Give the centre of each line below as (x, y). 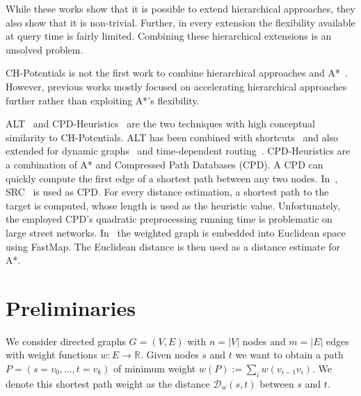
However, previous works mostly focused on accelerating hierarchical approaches (176, 86)
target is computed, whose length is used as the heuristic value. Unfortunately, (173, 205)
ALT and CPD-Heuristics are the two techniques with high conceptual (160, 124)
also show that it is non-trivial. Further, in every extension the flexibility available (180, 22)
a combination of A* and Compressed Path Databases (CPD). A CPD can (165, 164)
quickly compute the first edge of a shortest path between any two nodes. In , (172, 178)
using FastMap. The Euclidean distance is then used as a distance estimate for (173, 246)
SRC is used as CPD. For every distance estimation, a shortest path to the (167, 192)
